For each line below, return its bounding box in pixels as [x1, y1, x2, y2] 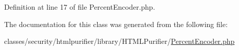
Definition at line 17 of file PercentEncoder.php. [4, 2, 155, 12]
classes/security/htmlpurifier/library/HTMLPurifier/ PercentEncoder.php [4, 36, 235, 46]
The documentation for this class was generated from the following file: [4, 18, 228, 29]
